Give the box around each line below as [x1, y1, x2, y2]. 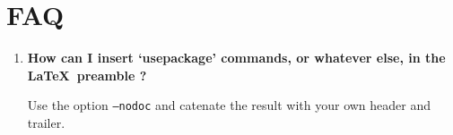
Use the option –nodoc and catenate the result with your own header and [27, 96, 431, 114]
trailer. [27, 113, 65, 131]
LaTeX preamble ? [27, 65, 147, 84]
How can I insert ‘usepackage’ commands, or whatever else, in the [27, 48, 446, 67]
